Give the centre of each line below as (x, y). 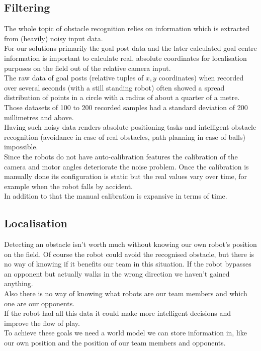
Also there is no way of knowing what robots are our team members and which (126, 293)
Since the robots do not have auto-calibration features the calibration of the (121, 156)
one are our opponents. (39, 303)
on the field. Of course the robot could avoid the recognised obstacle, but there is (129, 254)
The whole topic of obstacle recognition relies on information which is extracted (127, 28)
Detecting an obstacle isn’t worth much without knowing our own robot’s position (130, 244)
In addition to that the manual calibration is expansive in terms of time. (116, 196)
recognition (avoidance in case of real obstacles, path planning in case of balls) (125, 137)
